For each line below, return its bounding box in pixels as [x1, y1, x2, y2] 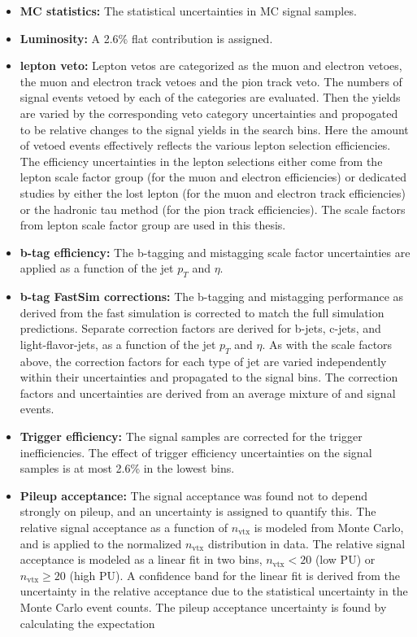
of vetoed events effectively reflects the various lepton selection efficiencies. [20, 137, 391, 154]
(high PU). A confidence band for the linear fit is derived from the [69, 566, 400, 583]
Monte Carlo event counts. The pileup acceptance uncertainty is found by [20, 599, 387, 615]
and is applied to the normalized [20, 534, 182, 552]
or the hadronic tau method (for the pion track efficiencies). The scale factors [20, 200, 406, 217]
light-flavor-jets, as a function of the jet [20, 335, 216, 352]
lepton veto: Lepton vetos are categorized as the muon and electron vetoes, [20, 57, 402, 74]
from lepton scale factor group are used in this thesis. [20, 216, 286, 233]
